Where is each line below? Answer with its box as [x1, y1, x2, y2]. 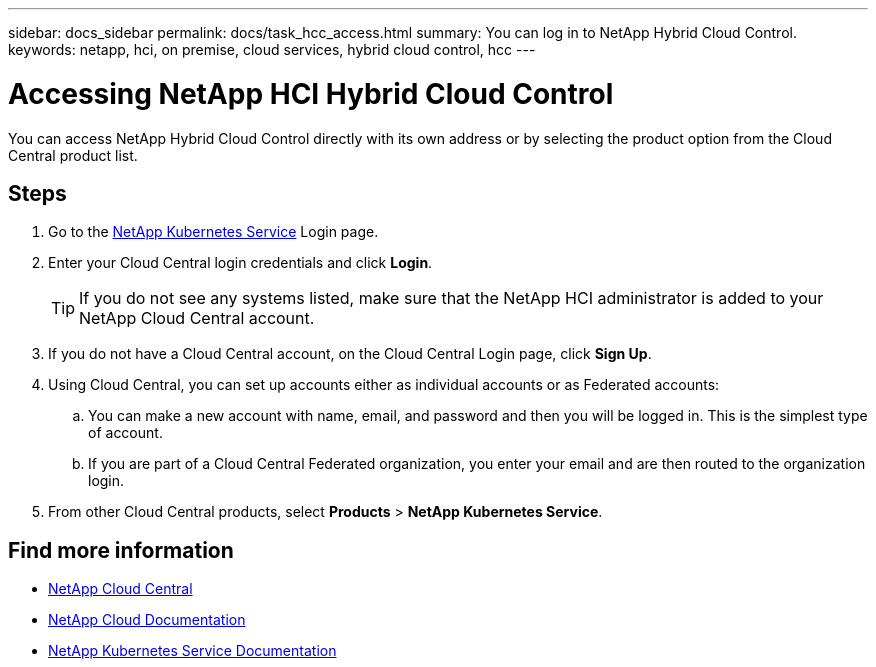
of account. [88, 424, 163, 442]
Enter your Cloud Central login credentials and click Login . [48, 254, 433, 272]
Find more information [8, 537, 234, 563]
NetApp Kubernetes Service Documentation [48, 642, 337, 660]
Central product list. [8, 146, 138, 164]
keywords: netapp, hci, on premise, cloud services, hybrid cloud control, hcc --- [8, 41, 536, 58]
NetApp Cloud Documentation [48, 611, 246, 629]
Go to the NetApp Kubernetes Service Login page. [48, 223, 379, 241]
